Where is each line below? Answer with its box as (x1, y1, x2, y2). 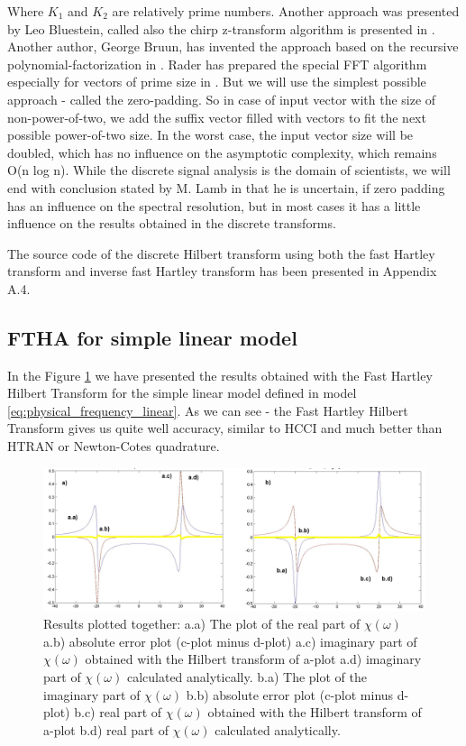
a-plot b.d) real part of (43, 720, 169, 739)
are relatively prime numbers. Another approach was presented (112, 2, 460, 20)
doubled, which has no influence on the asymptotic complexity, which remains (7, 143, 437, 161)
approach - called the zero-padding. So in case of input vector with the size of (7, 89, 436, 108)
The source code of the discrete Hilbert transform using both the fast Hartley (7, 244, 435, 262)
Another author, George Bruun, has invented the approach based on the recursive (7, 37, 459, 56)
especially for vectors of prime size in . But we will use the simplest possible (7, 72, 426, 91)
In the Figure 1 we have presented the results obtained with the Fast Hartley (7, 365, 433, 384)
